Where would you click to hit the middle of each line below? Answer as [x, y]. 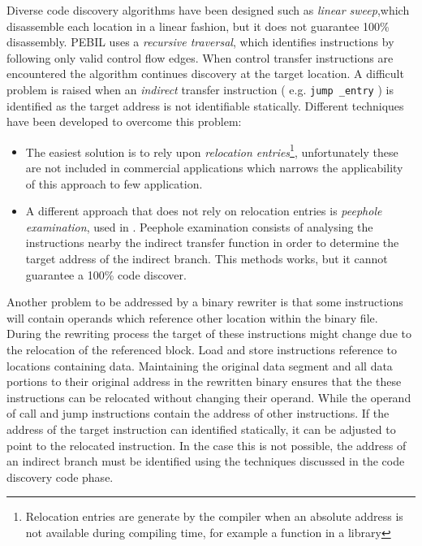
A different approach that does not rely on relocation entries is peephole [204, 211]
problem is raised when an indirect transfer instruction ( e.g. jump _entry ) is [200, 89]
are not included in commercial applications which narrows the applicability [214, 168]
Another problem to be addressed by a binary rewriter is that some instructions [205, 302]
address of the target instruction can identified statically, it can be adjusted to [201, 429]
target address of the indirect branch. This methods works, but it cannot [207, 259]
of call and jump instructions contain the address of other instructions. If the [198, 413]
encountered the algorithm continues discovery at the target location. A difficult [205, 74]
